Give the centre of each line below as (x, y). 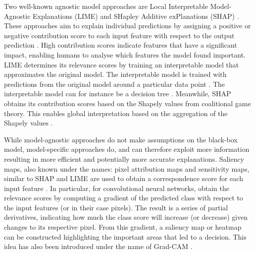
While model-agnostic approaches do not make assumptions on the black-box (121, 139)
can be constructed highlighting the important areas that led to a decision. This (125, 236)
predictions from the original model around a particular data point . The (115, 84)
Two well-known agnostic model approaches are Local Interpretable (106, 6)
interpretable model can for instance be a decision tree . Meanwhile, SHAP (118, 94)
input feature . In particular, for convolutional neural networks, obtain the (117, 188)
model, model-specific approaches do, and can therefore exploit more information (127, 149)
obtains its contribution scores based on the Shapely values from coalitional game (127, 103)
